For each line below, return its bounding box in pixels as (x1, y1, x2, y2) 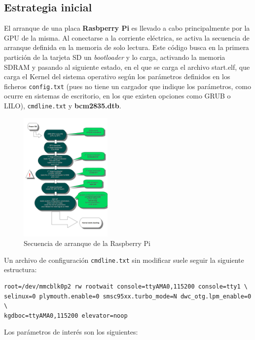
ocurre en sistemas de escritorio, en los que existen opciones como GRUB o (4, 91, 231, 101)
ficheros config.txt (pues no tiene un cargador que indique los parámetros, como (4, 81, 252, 91)
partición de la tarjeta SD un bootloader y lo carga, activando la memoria (4, 51, 225, 62)
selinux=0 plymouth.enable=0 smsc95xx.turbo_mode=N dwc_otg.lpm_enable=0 (4, 292, 252, 300)
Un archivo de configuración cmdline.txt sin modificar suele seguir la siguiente (4, 254, 244, 265)
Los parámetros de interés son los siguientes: (4, 327, 138, 337)
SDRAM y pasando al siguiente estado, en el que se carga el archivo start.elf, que (4, 61, 250, 72)
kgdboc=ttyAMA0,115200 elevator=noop (4, 312, 128, 319)
